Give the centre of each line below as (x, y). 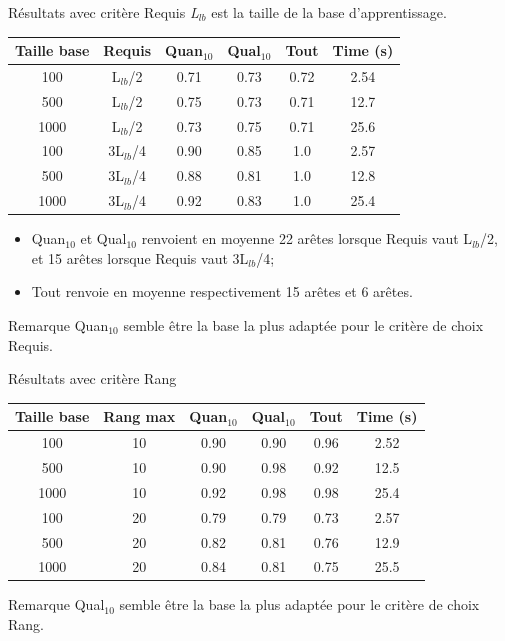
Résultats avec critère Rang (92, 378)
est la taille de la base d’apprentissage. (329, 12)
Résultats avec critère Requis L (103, 12)
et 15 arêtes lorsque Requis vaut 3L (140, 257)
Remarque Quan (58, 325)
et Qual (103, 238)
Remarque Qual (56, 604)
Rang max (139, 416)
